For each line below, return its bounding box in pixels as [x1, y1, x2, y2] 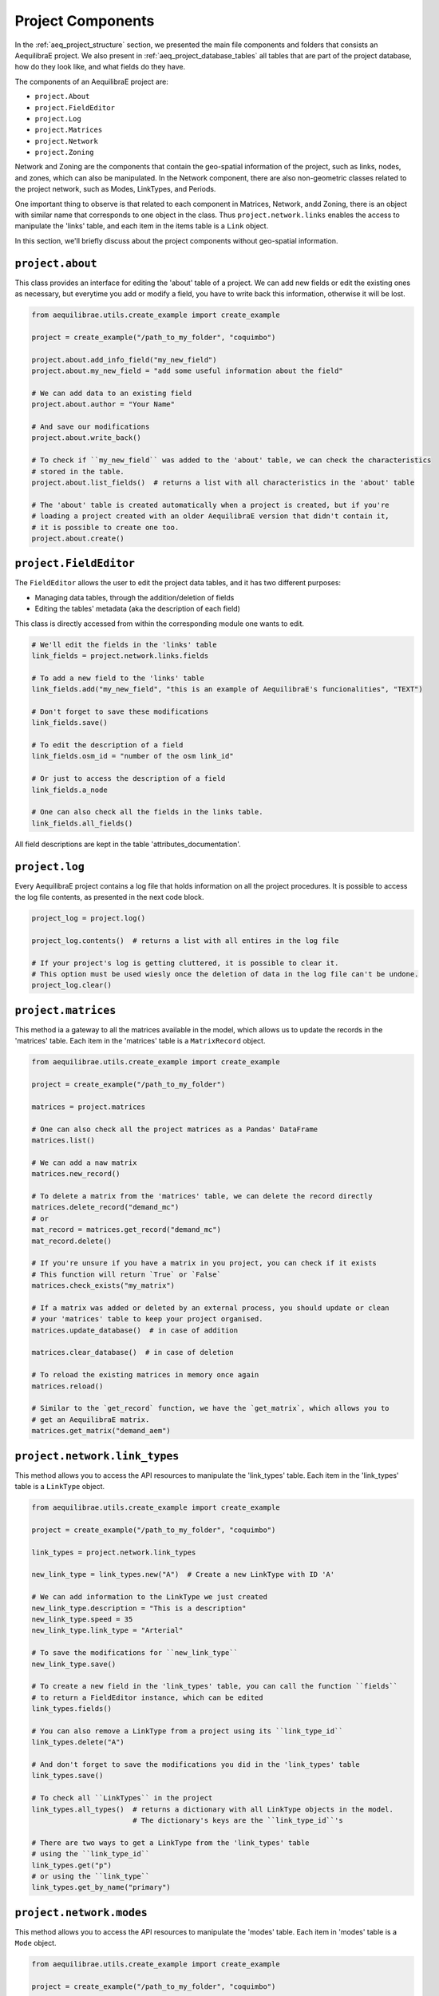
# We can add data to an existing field [31, 388, 192, 398]
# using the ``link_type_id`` [31, 1849, 150, 1859]
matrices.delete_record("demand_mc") [31, 1202, 180, 1212]
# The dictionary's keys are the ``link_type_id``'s [132, 1816, 343, 1824]
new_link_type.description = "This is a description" [31, 1603, 247, 1613]
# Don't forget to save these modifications [31, 707, 209, 716]
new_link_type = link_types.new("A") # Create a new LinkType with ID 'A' [31, 1570, 335, 1579]
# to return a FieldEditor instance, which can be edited [31, 1693, 263, 1702]
